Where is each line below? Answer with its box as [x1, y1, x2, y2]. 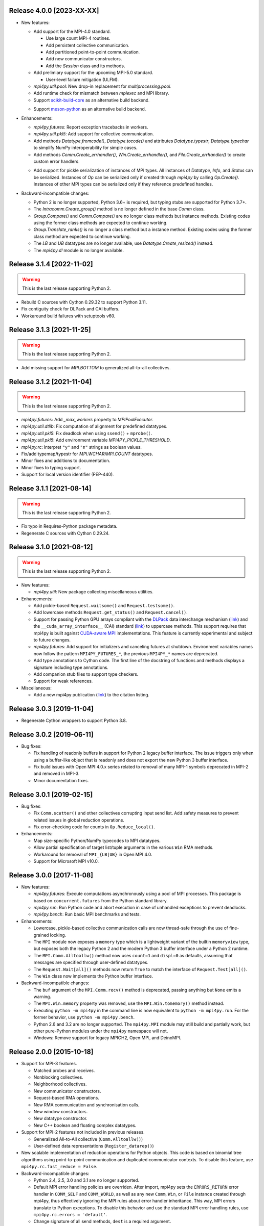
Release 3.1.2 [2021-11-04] [9, 378, 92, 386]
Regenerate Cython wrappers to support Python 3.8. [21, 717, 127, 723]
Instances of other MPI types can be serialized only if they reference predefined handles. [33, 181, 213, 187]
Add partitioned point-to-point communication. [45, 49, 140, 55]
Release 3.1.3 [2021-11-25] [9, 326, 91, 334]
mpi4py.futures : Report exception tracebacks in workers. [33, 124, 149, 130]
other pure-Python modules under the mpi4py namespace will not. [33, 1028, 168, 1034]
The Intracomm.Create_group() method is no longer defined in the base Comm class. [33, 206, 205, 212]
